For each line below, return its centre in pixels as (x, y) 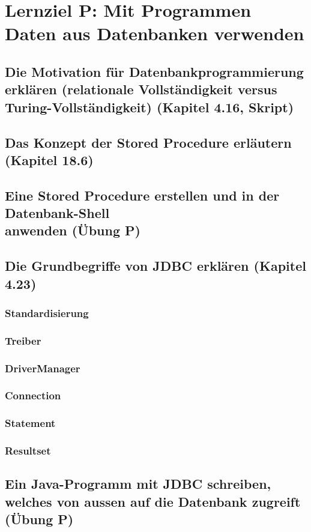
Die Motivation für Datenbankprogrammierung (154, 71)
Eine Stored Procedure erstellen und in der (142, 195)
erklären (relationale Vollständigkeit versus (141, 89)
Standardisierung (47, 313)
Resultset (28, 451)
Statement (30, 423)
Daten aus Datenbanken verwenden (155, 33)
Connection (33, 395)
